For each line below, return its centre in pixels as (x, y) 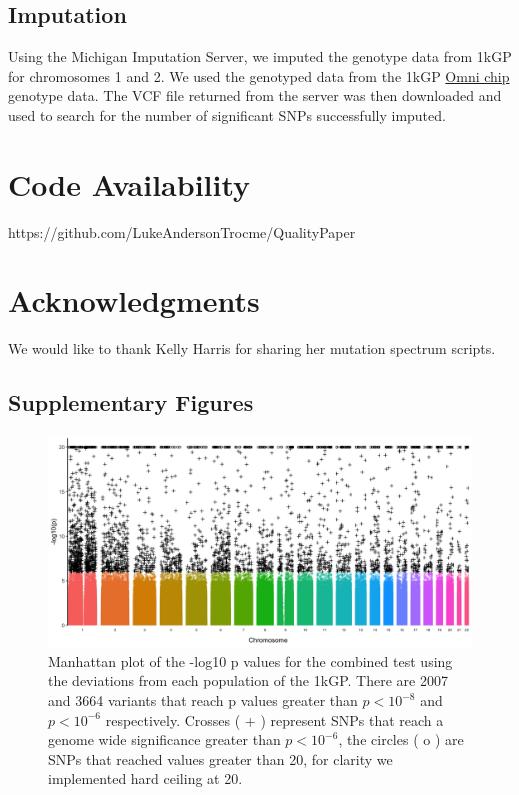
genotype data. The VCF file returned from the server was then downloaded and (255, 95)
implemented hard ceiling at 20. (145, 778)
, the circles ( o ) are (401, 739)
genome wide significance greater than (164, 739)
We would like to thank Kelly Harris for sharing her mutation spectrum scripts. (252, 348)
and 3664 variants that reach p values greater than (203, 700)
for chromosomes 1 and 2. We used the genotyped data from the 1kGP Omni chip (259, 75)
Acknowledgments (134, 300)
